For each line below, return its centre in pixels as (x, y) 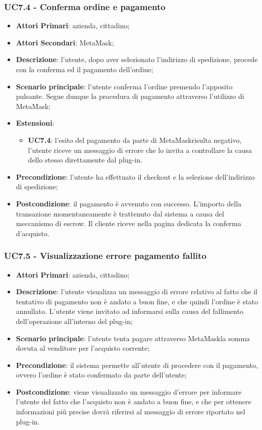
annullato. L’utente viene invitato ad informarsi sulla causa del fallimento (129, 311)
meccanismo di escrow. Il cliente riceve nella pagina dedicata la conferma (128, 223)
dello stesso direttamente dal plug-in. (85, 160)
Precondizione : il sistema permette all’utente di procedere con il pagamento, (137, 365)
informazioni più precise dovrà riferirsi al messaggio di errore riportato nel (130, 412)
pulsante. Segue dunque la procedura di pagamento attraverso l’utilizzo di (130, 96)
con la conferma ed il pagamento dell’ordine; (85, 69)
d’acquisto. (33, 233)
